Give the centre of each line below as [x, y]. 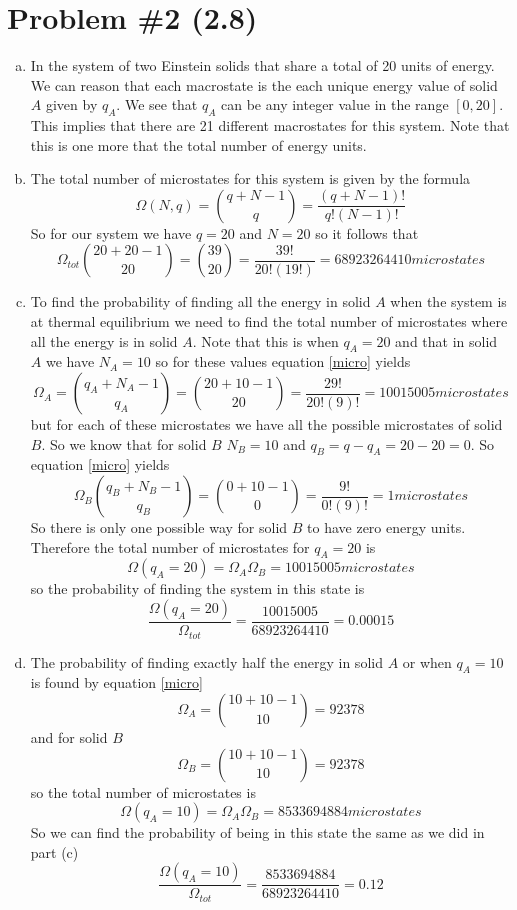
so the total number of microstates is [143, 791]
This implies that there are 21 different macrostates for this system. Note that [270, 125]
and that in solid [446, 340]
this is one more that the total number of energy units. [198, 144]
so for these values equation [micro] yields [283, 361]
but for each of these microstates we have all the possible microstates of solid [266, 424]
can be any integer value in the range [335, 104]
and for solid [69, 736]
